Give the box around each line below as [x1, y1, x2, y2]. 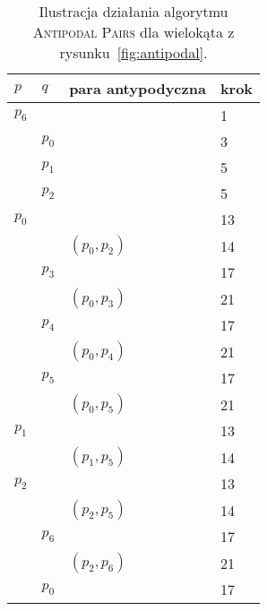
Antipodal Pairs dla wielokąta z [32, 22, 235, 42]
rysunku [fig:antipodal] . [59, 42, 208, 63]
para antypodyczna [69, 78, 206, 99]
